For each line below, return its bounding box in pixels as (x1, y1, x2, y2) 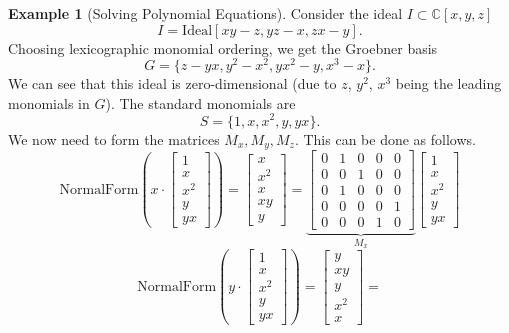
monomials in (8, 92, 90, 113)
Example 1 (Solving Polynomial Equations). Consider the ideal (8, 3, 403, 23)
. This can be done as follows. (294, 128, 476, 149)
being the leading (395, 73, 502, 94)
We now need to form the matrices (8, 128, 220, 149)
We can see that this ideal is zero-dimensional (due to (8, 73, 337, 94)
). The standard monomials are (105, 92, 296, 113)
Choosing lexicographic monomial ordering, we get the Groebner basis (8, 37, 438, 58)
